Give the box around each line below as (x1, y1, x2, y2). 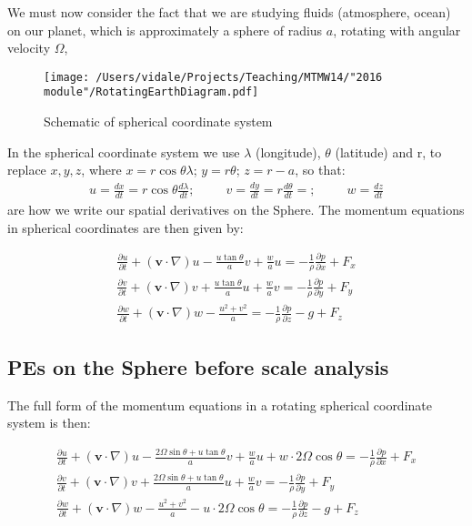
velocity (7, 38, 51, 57)
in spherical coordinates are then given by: (7, 217, 244, 237)
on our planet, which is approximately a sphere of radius (7, 20, 323, 39)
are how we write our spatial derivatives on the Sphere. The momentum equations (7, 200, 465, 219)
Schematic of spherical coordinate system (44, 112, 273, 131)
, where (81, 160, 122, 179)
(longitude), (255, 142, 321, 161)
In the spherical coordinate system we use (7, 142, 240, 161)
